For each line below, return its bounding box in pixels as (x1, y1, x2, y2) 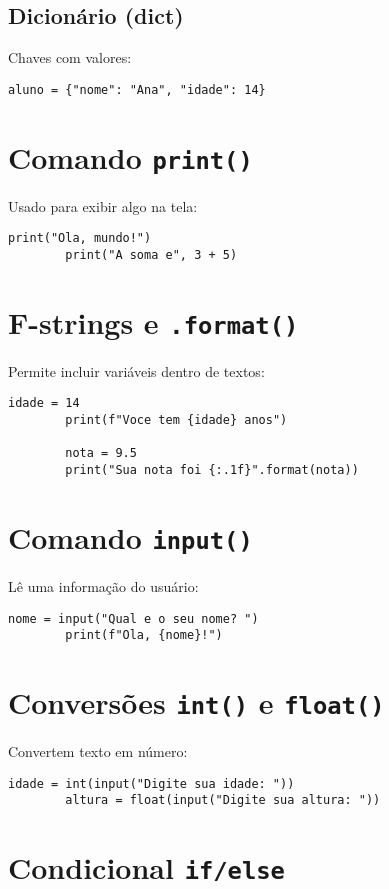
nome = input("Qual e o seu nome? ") (8, 611, 259, 626)
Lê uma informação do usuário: (8, 575, 199, 596)
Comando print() (8, 136, 253, 177)
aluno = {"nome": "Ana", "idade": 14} (8, 82, 266, 97)
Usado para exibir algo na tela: (8, 195, 198, 216)
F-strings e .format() (8, 301, 299, 342)
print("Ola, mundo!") (8, 231, 152, 246)
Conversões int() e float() (8, 682, 385, 723)
